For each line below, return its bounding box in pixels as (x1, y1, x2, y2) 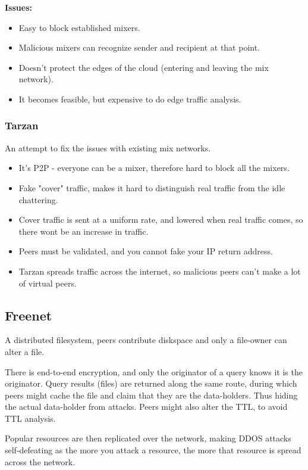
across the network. (5, 455, 76, 468)
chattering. (18, 193, 58, 206)
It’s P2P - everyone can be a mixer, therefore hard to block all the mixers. (18, 161, 290, 174)
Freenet (5, 306, 52, 324)
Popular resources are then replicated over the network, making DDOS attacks (5, 432, 291, 444)
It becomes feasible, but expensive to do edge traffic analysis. (18, 92, 241, 105)
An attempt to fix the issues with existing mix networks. (5, 141, 211, 154)
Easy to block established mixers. (18, 21, 140, 33)
